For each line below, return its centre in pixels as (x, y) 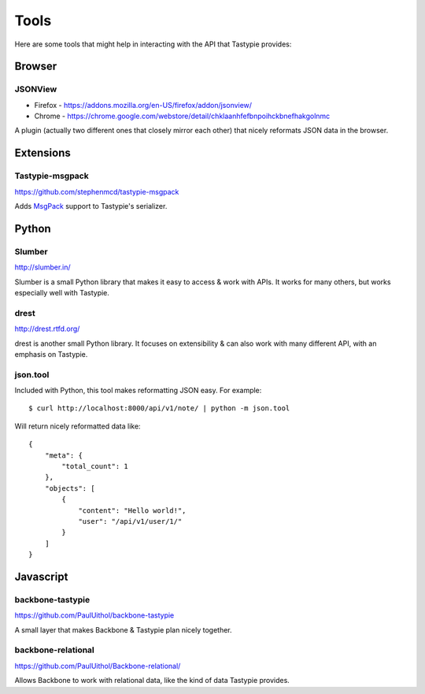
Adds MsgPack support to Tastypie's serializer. (91, 206)
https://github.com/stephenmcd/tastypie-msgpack (97, 191)
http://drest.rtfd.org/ (47, 329)
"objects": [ (70, 488)
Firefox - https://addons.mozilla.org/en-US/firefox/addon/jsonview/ (143, 105)
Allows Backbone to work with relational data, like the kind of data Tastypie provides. (152, 681)
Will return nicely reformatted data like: (78, 426)
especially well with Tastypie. (62, 292)
